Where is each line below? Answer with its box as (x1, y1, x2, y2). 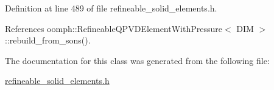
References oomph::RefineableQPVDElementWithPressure (5, 22, 222, 34)
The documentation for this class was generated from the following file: (5, 54, 270, 66)
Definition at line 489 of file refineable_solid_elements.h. (5, 2, 217, 14)
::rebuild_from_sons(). (5, 34, 91, 47)
